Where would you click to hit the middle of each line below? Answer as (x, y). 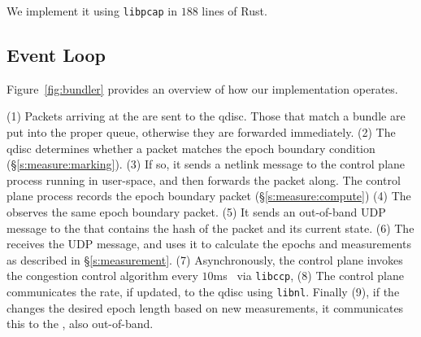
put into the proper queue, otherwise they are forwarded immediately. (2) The (201, 132)
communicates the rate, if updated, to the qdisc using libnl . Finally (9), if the (203, 292)
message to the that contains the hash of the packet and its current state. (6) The (210, 228)
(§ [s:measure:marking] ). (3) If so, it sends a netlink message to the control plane (206, 164)
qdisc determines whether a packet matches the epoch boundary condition (191, 148)
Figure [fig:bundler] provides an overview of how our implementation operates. (202, 88)
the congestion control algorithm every (102, 276)
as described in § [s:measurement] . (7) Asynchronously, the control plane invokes (205, 259)
